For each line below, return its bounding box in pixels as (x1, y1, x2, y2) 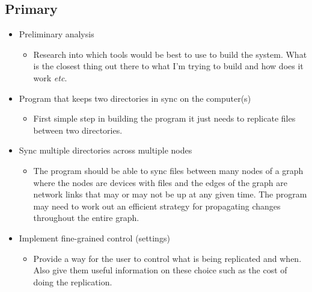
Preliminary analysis (19, 28, 94, 40)
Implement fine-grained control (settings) (19, 231, 170, 244)
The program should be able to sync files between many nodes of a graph (33, 164, 304, 176)
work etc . (33, 71, 67, 84)
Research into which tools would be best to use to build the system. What (33, 48, 307, 60)
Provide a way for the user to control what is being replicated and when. (33, 252, 302, 264)
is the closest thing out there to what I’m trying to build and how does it (33, 60, 304, 72)
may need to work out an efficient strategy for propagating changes (33, 199, 281, 212)
